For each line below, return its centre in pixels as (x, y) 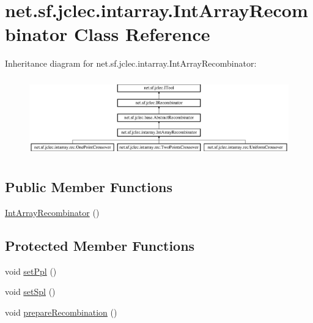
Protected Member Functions (100, 245)
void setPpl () (31, 271)
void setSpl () (30, 291)
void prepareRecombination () (61, 312)
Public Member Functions (89, 187)
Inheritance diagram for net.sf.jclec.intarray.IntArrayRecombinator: (131, 63)
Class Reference (142, 34)
